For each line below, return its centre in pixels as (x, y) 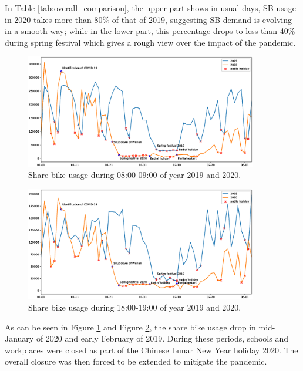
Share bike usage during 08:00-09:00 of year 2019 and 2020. (135, 175)
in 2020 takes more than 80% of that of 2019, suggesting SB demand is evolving (148, 19)
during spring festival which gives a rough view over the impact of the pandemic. (150, 42)
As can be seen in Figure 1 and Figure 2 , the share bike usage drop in (130, 327)
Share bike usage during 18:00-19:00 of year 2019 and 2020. (135, 307)
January (19, 338)
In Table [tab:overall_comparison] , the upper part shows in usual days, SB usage (150, 8)
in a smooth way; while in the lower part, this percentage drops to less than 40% (150, 31)
